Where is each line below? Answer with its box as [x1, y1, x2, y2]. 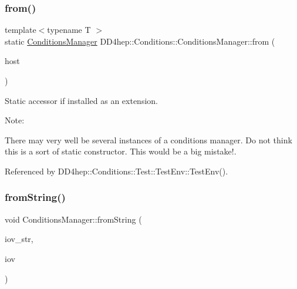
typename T [47, 23, 91, 36]
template [5, 23, 36, 36]
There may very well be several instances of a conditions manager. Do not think [5, 133, 292, 146]
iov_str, [5, 233, 33, 245]
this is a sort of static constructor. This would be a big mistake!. [5, 145, 237, 157]
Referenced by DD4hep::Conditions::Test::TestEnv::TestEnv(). [5, 164, 228, 177]
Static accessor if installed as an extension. [5, 94, 158, 106]
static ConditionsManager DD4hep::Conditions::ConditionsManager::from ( [5, 35, 275, 47]
